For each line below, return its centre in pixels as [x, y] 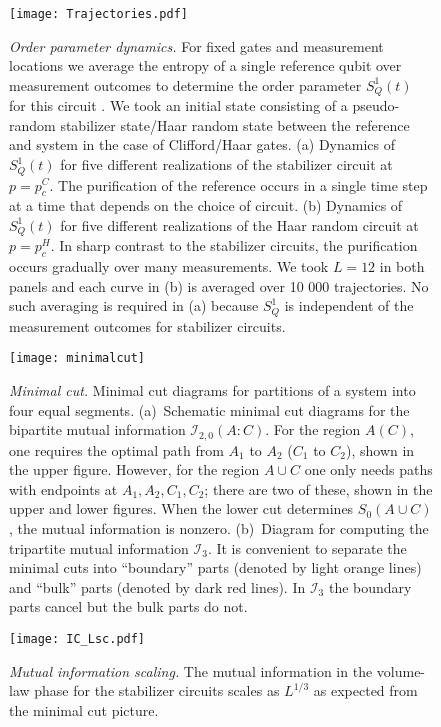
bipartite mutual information [97, 429]
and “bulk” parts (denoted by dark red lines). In [157, 586]
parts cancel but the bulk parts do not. [128, 606]
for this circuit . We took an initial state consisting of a [178, 105]
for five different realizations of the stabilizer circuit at [226, 164]
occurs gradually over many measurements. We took [169, 266]
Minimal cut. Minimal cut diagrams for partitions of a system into [212, 390]
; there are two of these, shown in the [318, 488]
